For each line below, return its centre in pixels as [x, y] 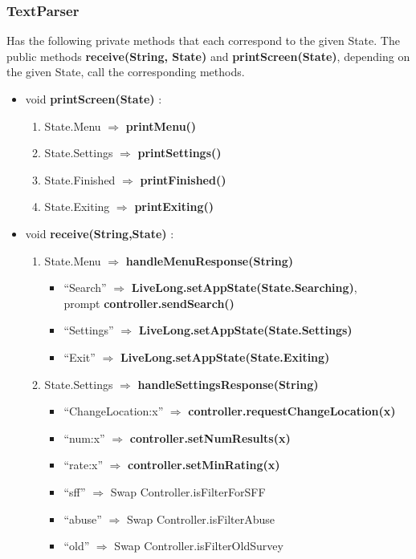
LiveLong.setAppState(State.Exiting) [225, 356]
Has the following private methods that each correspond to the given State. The [203, 41]
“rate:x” [84, 465]
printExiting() [174, 207]
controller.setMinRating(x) [204, 465]
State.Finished [80, 179]
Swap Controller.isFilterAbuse [201, 518]
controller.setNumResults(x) [210, 437]
